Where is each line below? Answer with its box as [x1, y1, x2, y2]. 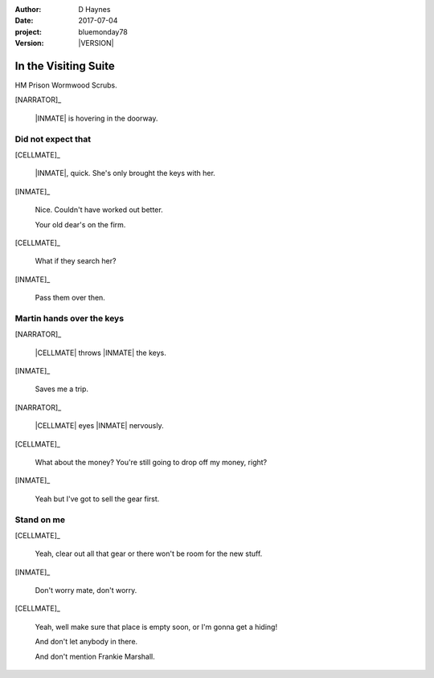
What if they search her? [35, 256, 117, 266]
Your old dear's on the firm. [35, 219, 126, 229]
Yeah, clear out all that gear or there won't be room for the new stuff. [35, 549, 263, 558]
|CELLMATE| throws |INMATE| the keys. [35, 348, 166, 357]
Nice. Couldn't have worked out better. [35, 205, 164, 214]
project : [14, 27, 42, 36]
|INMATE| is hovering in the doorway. [35, 113, 158, 123]
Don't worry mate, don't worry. [35, 586, 137, 595]
